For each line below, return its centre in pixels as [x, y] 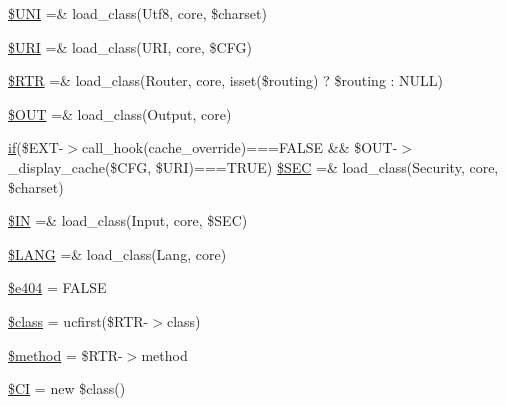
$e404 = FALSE [57, 287]
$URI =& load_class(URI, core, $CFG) [130, 46]
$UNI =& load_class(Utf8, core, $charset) [137, 13]
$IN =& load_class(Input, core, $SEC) [128, 220]
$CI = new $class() [67, 388]
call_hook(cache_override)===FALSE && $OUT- [240, 147]
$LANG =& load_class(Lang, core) [117, 253]
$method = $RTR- [65, 354]
